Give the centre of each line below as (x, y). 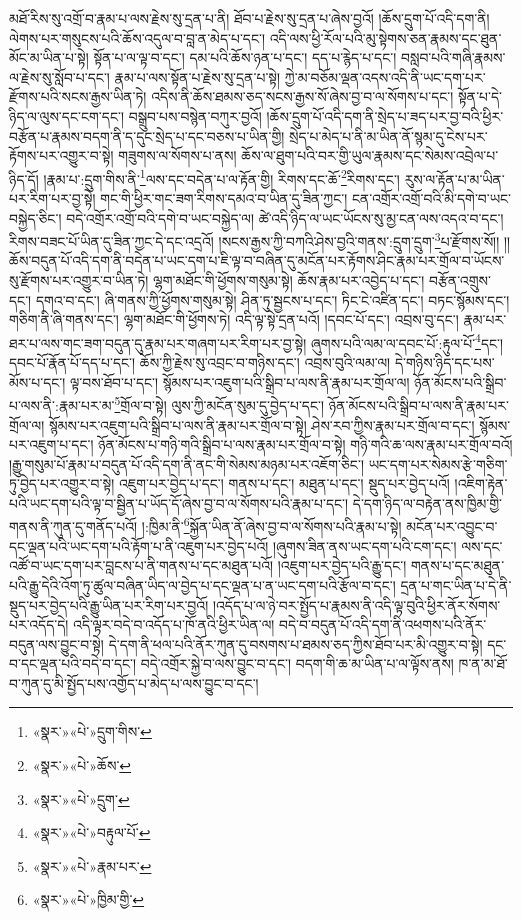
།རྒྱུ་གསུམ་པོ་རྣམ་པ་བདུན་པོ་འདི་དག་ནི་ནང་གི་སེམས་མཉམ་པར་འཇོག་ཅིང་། (186, 463)
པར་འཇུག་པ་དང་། (51, 444)
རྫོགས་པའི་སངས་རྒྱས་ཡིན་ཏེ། (78, 96)
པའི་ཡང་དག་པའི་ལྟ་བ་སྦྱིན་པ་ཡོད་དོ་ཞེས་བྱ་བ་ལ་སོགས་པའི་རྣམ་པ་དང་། (179, 502)
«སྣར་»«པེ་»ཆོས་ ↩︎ (82, 765)
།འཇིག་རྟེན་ (481, 483)
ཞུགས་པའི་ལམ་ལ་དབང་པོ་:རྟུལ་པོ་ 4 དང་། (407, 341)
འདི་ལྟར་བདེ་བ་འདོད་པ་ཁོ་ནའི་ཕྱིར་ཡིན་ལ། (174, 624)
